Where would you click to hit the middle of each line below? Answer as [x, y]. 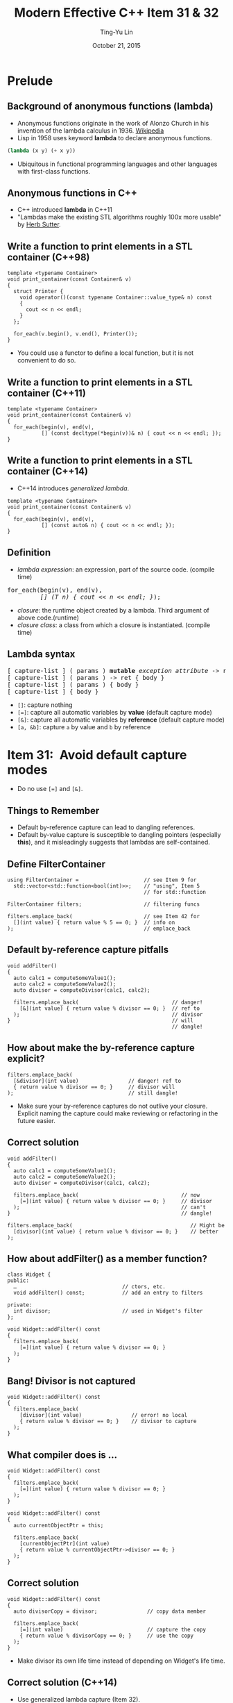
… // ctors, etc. [90, 1287]
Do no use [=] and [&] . [50, 789]
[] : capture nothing [45, 705]
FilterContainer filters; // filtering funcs [103, 904]
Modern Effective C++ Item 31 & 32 [116, 13]
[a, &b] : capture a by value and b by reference [84, 726]
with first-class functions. [54, 171]
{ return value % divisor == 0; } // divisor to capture [108, 1422]
